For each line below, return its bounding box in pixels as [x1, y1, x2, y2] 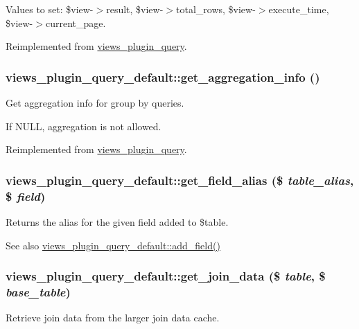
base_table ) [6, 283, 71, 300]
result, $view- [106, 2, 164, 16]
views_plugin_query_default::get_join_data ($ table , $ [6, 267, 326, 285]
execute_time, [268, 2, 329, 16]
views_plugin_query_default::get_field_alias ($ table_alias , [6, 171, 354, 188]
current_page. [45, 15, 106, 30]
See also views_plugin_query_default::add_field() [6, 238, 220, 252]
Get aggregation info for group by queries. [6, 96, 184, 109]
